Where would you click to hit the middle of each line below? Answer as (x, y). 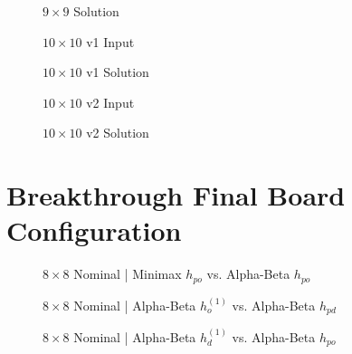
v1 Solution (118, 72)
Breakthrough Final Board (176, 195)
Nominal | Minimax (128, 274)
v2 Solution (118, 133)
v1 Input (110, 41)
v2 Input (110, 102)
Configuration (94, 230)
